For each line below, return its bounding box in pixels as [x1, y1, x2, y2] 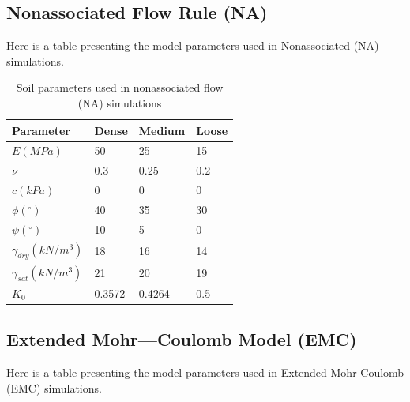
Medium [138, 122, 186, 138]
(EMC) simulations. [6, 379, 102, 396]
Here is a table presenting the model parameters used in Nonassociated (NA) [6, 37, 379, 54]
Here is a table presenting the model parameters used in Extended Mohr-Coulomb [6, 364, 404, 381]
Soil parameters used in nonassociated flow [16, 79, 224, 96]
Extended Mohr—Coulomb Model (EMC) [6, 327, 357, 351]
